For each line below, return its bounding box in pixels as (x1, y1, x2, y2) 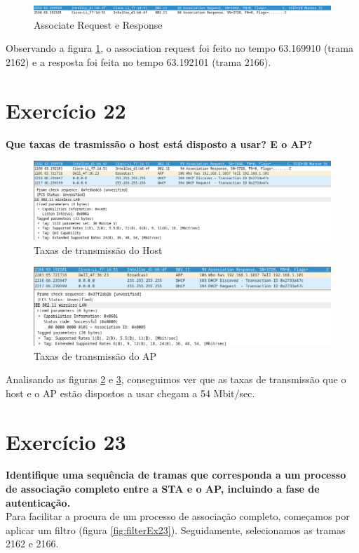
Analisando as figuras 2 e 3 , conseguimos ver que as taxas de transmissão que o (6, 372, 346, 387)
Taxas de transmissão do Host (34, 242, 163, 257)
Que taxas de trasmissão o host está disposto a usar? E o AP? (6, 136, 313, 151)
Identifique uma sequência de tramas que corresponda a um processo (6, 467, 346, 482)
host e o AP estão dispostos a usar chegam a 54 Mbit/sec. (6, 385, 255, 400)
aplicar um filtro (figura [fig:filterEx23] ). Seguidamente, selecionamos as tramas (6, 522, 346, 537)
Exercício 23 (6, 427, 126, 455)
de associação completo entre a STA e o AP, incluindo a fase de (6, 481, 320, 496)
